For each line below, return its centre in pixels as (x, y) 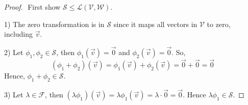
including (19, 34)
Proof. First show (32, 7)
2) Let (14, 52)
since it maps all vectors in (155, 24)
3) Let (14, 95)
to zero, (219, 24)
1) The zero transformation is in (54, 24)
